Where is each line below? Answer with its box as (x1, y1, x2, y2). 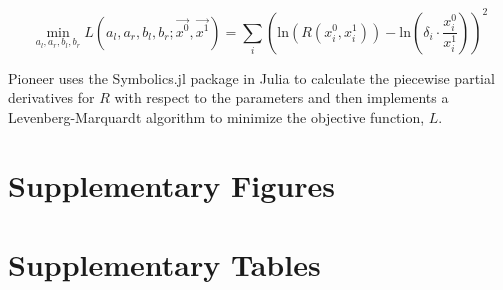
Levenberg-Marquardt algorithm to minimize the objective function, (8, 106, 425, 127)
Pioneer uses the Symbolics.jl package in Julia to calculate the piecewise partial (8, 67, 495, 88)
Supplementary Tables (8, 243, 321, 284)
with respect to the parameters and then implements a (114, 87, 449, 108)
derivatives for (8, 87, 95, 108)
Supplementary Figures (8, 165, 335, 206)
